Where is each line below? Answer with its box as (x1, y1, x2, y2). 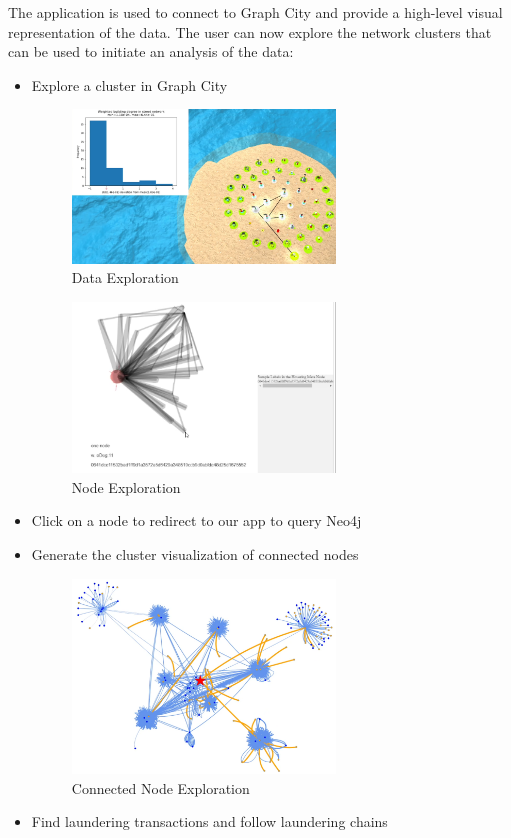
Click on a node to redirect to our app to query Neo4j (31, 510, 362, 531)
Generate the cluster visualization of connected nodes (31, 544, 359, 564)
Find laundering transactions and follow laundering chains (31, 811, 388, 832)
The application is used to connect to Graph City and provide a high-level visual (8, 2, 503, 22)
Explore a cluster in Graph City (31, 74, 228, 95)
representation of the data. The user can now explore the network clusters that (8, 21, 492, 42)
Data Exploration (71, 267, 179, 288)
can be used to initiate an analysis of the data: (8, 41, 294, 62)
